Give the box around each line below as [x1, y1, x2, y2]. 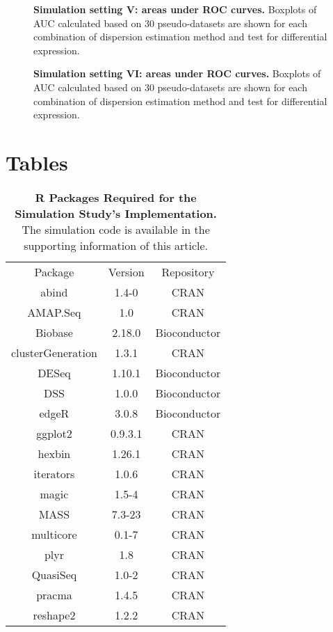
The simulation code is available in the [22, 221, 210, 237]
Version [108, 263, 145, 280]
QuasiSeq [31, 566, 77, 583]
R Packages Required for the [35, 189, 197, 205]
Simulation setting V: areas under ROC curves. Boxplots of [33, 2, 317, 16]
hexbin [38, 445, 71, 461]
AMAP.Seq [27, 303, 81, 320]
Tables [6, 148, 68, 176]
